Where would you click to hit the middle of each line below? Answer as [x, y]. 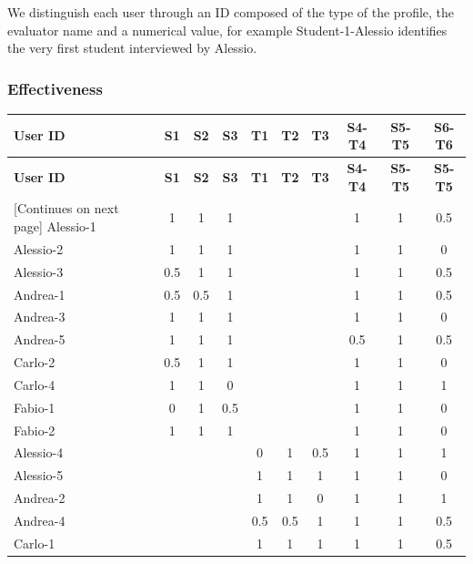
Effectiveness [55, 88]
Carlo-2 [35, 362]
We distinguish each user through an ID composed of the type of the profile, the [231, 12]
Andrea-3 [40, 317]
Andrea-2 [40, 498]
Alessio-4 [39, 452]
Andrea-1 [40, 294]
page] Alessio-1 [55, 226]
